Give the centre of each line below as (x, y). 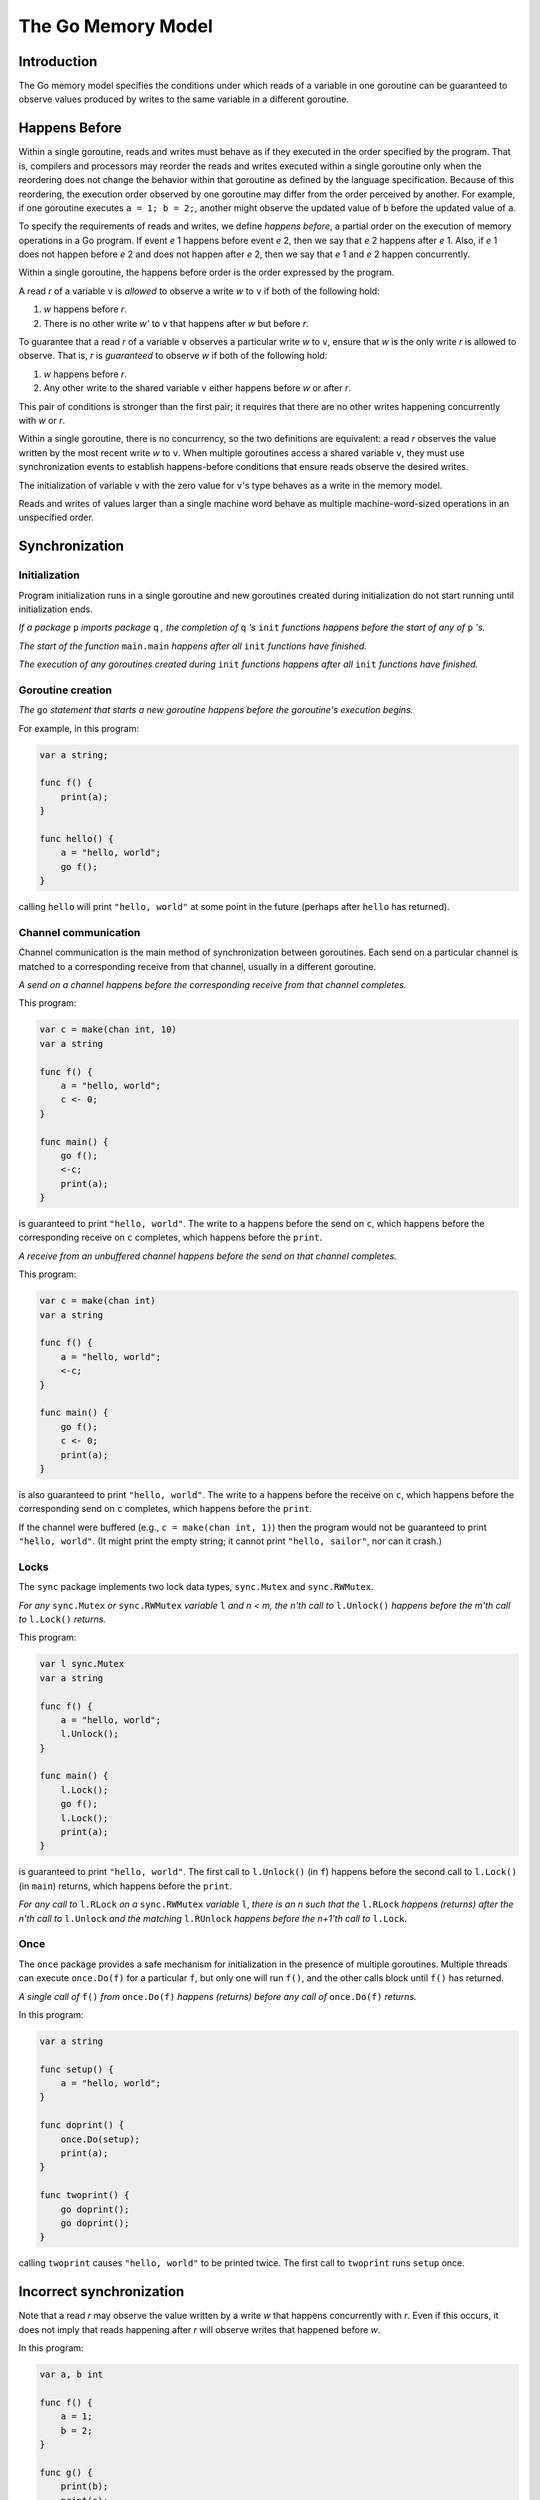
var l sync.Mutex (82, 1664)
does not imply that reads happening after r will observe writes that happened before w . (199, 2329)
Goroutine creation (65, 690)
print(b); (84, 2486)
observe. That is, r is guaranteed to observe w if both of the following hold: (173, 356)
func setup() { (76, 2069)
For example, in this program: (79, 728)
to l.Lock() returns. (62, 1619)
